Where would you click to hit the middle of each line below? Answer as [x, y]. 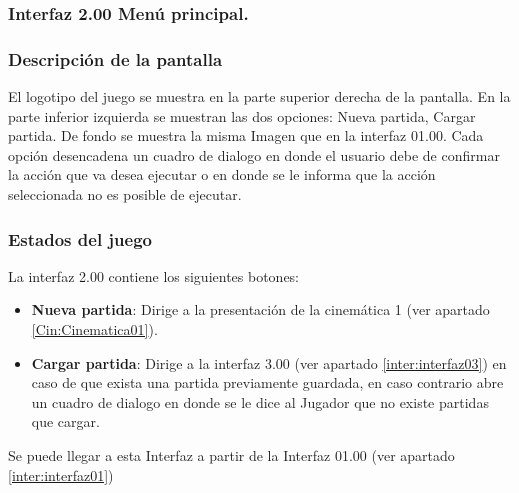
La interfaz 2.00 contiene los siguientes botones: [154, 275]
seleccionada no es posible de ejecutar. [125, 194]
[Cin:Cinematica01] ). [94, 329]
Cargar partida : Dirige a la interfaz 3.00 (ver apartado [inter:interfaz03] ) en [269, 362]
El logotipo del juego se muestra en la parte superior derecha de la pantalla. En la [259, 96]
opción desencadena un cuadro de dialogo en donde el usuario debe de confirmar [254, 154]
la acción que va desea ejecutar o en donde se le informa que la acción [222, 174]
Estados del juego [80, 238]
